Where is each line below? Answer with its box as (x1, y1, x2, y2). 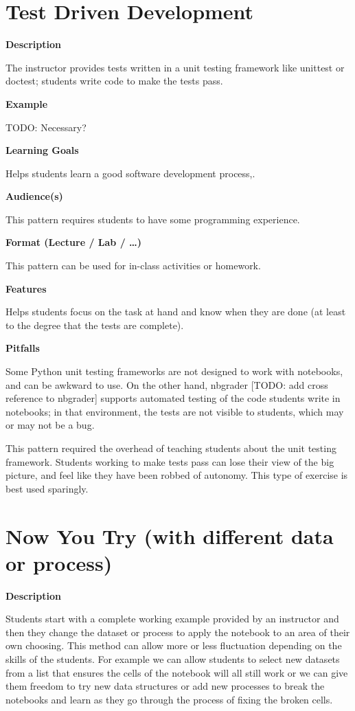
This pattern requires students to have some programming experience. (5, 212, 300, 226)
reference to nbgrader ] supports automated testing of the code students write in (5, 391, 341, 405)
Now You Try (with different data (5, 521, 334, 550)
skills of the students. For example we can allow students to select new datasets (5, 652, 340, 666)
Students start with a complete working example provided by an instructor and (5, 611, 339, 626)
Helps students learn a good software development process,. (5, 166, 255, 180)
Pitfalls (5, 341, 40, 355)
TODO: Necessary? (5, 120, 87, 134)
